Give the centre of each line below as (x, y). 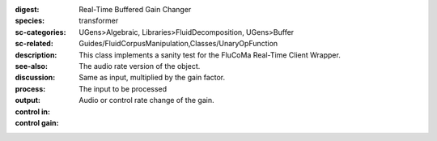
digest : (27, 9)
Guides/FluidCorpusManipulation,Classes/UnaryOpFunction (178, 44)
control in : (32, 111)
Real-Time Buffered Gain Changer (135, 9)
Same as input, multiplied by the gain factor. (152, 78)
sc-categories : (40, 32)
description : (36, 55)
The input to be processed (123, 88)
